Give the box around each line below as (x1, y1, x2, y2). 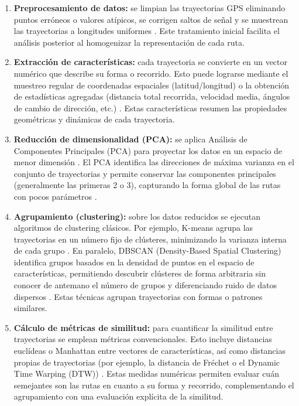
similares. (13, 302, 47, 314)
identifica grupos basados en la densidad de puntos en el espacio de (13, 255, 255, 268)
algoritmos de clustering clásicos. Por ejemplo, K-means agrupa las (13, 221, 253, 234)
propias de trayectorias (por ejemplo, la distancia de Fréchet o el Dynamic (13, 356, 280, 368)
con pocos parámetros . (13, 190, 97, 202)
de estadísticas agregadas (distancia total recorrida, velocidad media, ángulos (13, 90, 290, 103)
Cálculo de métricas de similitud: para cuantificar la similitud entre (13, 321, 273, 333)
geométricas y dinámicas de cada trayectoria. (13, 113, 175, 125)
